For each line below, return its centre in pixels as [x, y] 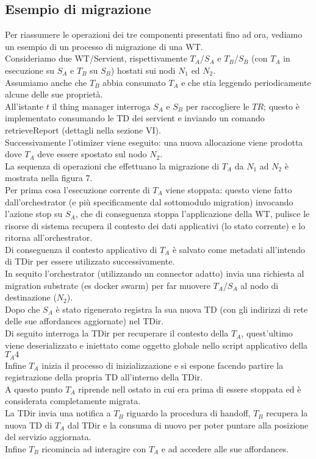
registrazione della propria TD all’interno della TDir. [104, 377]
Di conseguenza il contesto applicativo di [81, 249]
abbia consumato [134, 82]
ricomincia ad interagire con [94, 448]
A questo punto [34, 389]
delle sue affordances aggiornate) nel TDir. [84, 321]
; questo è [282, 106]
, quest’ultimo [267, 333]
